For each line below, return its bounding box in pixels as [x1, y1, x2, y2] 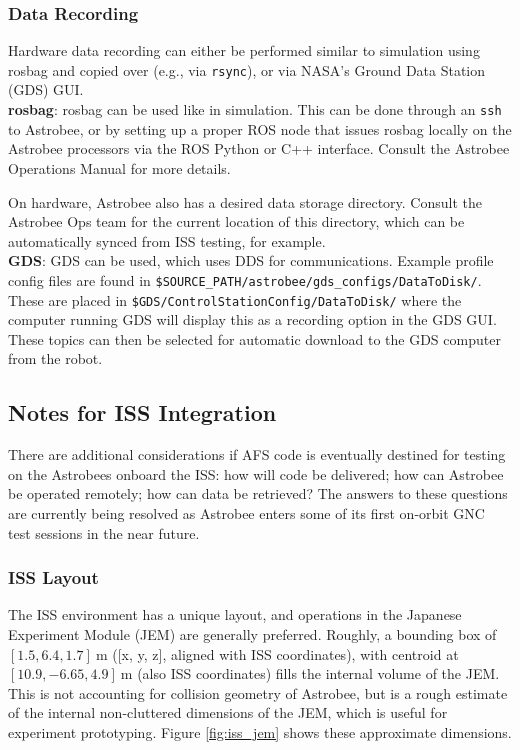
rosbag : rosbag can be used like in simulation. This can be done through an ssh [8, 99, 502, 120]
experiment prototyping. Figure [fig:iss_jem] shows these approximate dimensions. [8, 721, 512, 742]
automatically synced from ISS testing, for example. [8, 230, 326, 251]
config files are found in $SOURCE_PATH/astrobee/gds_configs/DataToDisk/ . [8, 269, 482, 290]
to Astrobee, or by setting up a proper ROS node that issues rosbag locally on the [8, 118, 512, 139]
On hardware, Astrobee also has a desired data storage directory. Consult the [8, 191, 483, 212]
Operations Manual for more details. [8, 157, 231, 178]
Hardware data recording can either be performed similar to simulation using [8, 40, 480, 61]
